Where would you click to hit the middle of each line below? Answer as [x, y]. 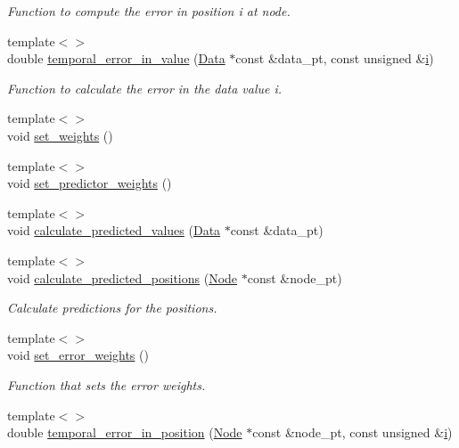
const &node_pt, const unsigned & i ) [352, 432]
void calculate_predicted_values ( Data [114, 230]
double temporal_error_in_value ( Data [116, 58]
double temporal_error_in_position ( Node [125, 432]
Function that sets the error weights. [107, 384]
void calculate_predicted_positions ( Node [123, 277]
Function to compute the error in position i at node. [149, 11]
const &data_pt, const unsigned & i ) [335, 58]
